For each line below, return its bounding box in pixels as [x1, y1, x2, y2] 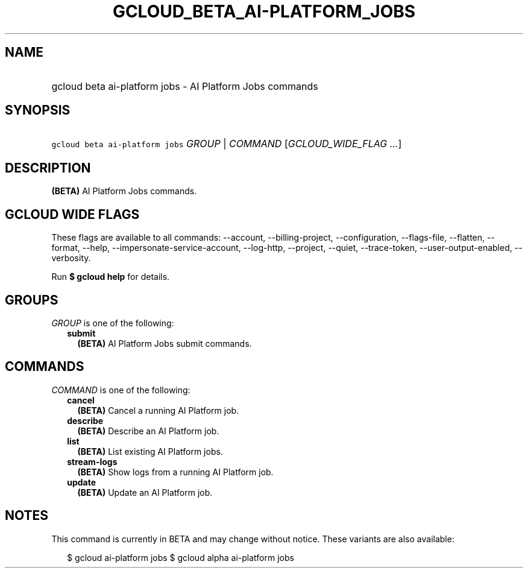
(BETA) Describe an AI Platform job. [77, 425, 219, 436]
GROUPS [5, 292, 58, 308]
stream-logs [67, 456, 118, 467]
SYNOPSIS [5, 103, 71, 118]
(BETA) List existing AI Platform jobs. [77, 446, 223, 457]
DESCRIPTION [5, 160, 91, 176]
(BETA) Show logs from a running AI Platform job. [77, 466, 274, 477]
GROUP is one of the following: [51, 317, 174, 328]
